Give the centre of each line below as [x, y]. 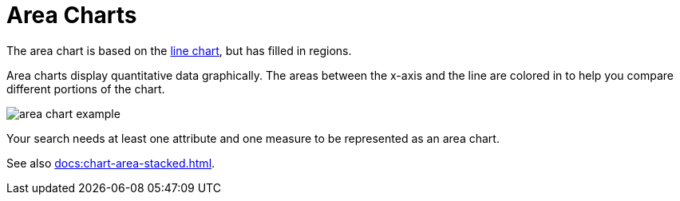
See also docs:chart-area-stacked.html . [111, 163]
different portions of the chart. [86, 89]
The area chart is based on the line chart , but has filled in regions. [179, 50]
